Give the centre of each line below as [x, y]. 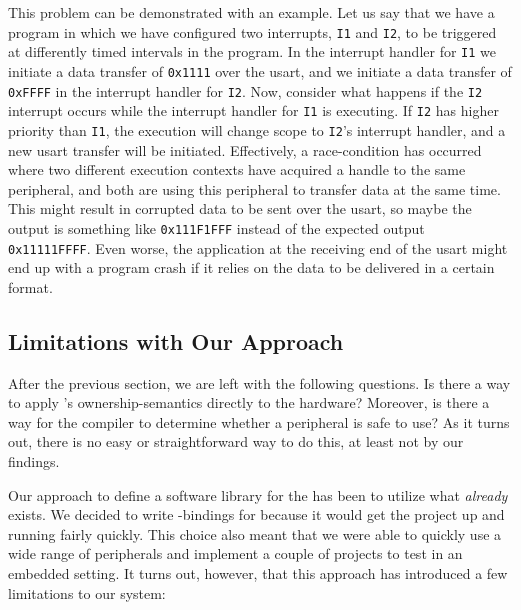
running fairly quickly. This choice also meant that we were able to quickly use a [255, 533]
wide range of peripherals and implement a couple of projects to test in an [235, 553]
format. [30, 286]
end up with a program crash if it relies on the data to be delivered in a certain [251, 267]
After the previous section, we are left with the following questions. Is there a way [259, 382]
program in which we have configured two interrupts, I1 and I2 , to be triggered [252, 31]
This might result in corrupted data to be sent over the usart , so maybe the [240, 208]
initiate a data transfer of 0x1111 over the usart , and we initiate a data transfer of [260, 70]
